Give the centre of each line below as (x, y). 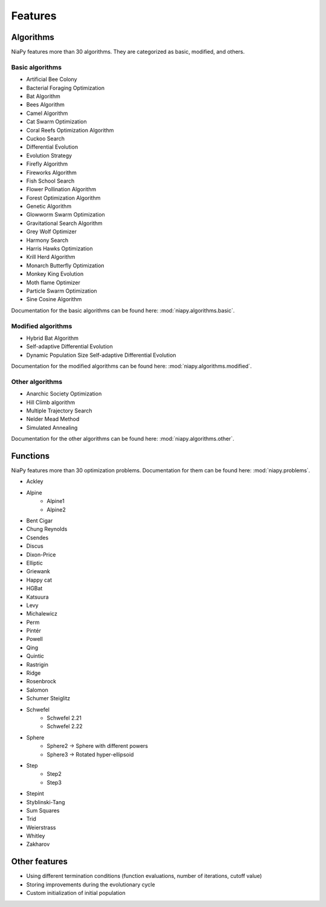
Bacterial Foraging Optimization (66, 88)
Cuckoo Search (46, 138)
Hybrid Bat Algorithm (52, 338)
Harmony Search (47, 240)
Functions (30, 456)
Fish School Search (50, 181)
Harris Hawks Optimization (59, 249)
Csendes (37, 538)
